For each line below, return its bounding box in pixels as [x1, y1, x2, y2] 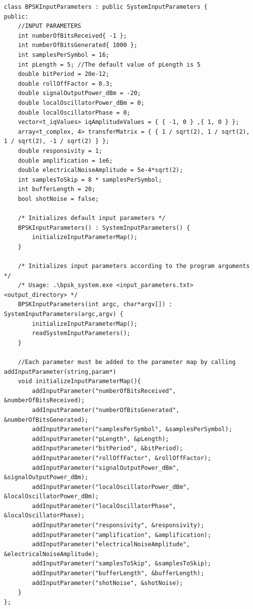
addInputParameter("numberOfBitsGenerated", [32, 406, 179, 414]
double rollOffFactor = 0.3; [18, 80, 113, 87]
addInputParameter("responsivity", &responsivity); [32, 522, 204, 529]
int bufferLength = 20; [18, 186, 96, 193]
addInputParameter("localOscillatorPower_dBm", [32, 483, 190, 490]
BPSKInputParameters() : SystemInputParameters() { [18, 224, 190, 231]
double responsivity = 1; [18, 147, 102, 154]
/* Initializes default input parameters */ [18, 215, 166, 222]
